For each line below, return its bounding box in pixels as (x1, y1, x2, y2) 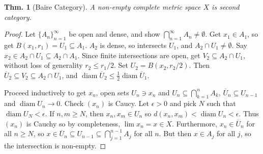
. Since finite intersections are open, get (77, 49, 200, 60)
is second (212, 2, 240, 12)
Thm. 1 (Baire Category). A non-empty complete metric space (4, 2, 201, 12)
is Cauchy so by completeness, (26, 118, 121, 129)
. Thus (239, 108, 259, 118)
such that (207, 98, 236, 109)
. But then (159, 128, 192, 139)
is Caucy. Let (108, 98, 150, 109)
